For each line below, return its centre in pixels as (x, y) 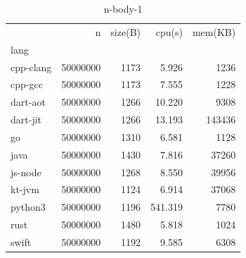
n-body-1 (123, 8)
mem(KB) (214, 31)
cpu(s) (169, 31)
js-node (26, 172)
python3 (28, 207)
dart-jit (26, 119)
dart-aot (28, 102)
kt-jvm (25, 189)
